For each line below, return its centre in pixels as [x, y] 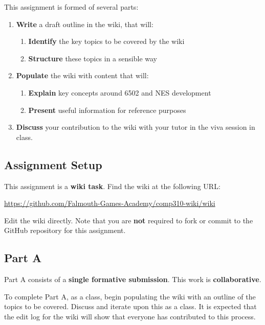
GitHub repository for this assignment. [65, 230]
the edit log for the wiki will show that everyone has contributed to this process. [130, 316]
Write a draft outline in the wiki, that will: [85, 24]
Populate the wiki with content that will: [82, 75]
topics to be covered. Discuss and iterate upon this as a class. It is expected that [130, 306]
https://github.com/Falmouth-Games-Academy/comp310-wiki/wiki [110, 203]
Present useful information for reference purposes [107, 110]
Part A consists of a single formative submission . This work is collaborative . [133, 279]
